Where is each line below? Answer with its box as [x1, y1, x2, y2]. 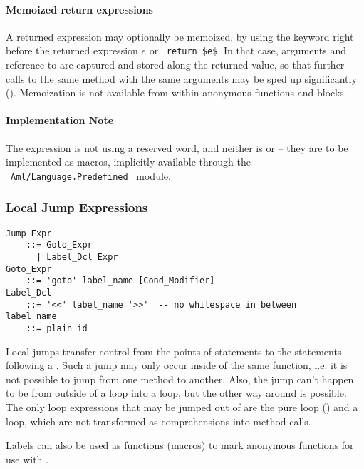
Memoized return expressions [6, 1, 153, 16]
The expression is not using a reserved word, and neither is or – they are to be [6, 140, 348, 155]
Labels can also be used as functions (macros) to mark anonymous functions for [6, 438, 354, 453]
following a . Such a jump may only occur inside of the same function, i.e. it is [6, 358, 348, 373]
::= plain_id [26, 323, 88, 333]
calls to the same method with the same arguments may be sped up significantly [6, 71, 357, 86]
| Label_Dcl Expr [36, 252, 118, 262]
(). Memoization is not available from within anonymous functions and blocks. [6, 85, 347, 100]
